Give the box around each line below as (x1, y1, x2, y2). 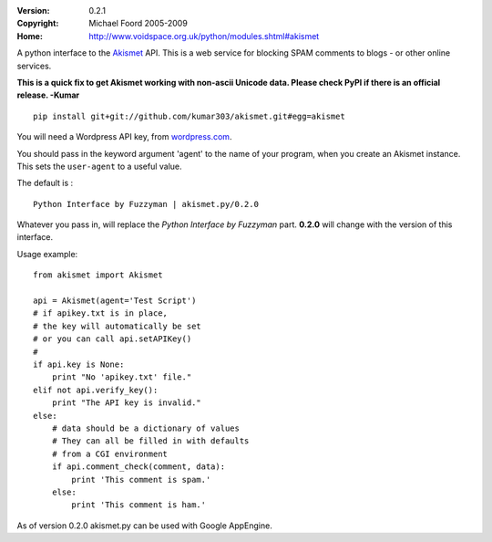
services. (16, 60, 52, 71)
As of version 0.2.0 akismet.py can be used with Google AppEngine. (16, 520, 272, 531)
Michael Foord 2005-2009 (88, 18, 189, 29)
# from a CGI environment (51, 448, 169, 459)
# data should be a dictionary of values (51, 422, 241, 433)
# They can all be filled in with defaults (51, 436, 250, 446)
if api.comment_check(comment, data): (51, 462, 226, 472)
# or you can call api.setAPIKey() (33, 334, 192, 344)
